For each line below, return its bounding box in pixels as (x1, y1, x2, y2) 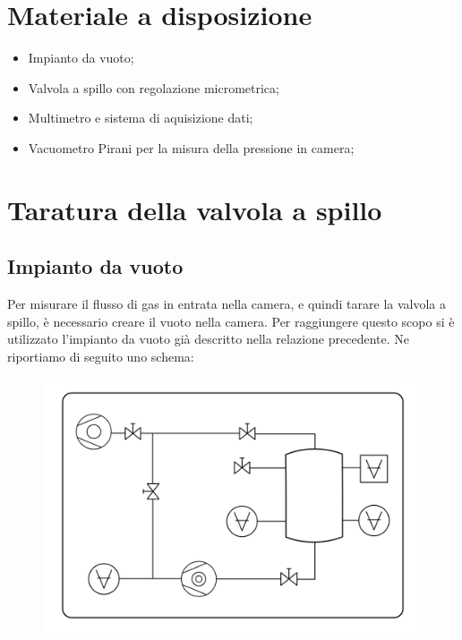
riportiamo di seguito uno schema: (7, 346, 194, 365)
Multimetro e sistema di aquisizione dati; (28, 108, 253, 127)
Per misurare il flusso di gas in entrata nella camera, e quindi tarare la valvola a (7, 294, 446, 313)
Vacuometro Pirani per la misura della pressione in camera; (28, 138, 355, 157)
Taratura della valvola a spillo (7, 191, 382, 227)
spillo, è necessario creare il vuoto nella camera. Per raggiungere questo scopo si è (7, 311, 455, 330)
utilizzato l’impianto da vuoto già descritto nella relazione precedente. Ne (7, 329, 409, 348)
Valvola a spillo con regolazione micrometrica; (28, 78, 279, 97)
